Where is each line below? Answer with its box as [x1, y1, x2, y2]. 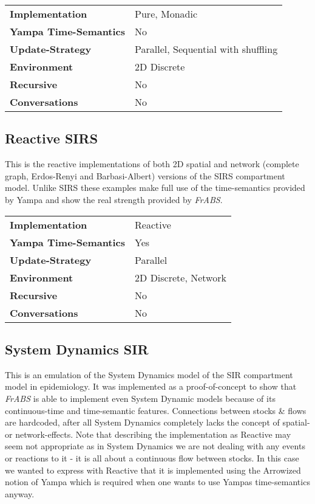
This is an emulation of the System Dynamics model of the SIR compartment [5, 368, 293, 381]
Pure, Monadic [135, 7, 198, 21]
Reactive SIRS [5, 129, 98, 148]
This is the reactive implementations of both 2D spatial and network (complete [5, 157, 299, 170]
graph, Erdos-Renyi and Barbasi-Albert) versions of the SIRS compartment [5, 169, 285, 182]
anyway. [5, 487, 35, 500]
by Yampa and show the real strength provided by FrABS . [5, 193, 223, 205]
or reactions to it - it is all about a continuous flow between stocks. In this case [5, 451, 299, 464]
